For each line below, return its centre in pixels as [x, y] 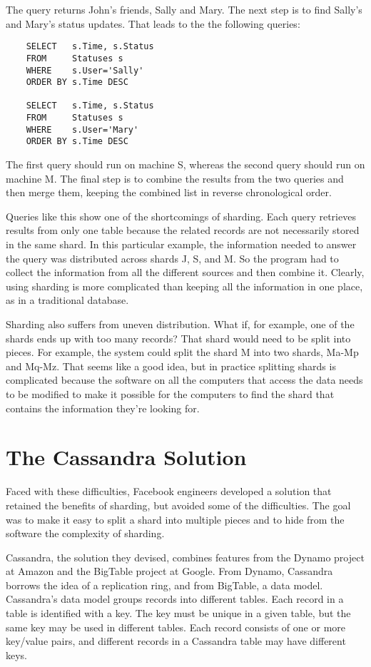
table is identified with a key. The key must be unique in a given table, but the [178, 613]
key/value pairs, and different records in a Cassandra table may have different [176, 641]
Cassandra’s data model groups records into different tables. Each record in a [175, 599]
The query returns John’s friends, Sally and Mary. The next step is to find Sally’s [184, 9]
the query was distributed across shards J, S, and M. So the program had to [172, 258]
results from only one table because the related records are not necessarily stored [183, 230]
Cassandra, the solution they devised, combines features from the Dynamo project [185, 557]
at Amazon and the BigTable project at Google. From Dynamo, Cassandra [169, 571]
